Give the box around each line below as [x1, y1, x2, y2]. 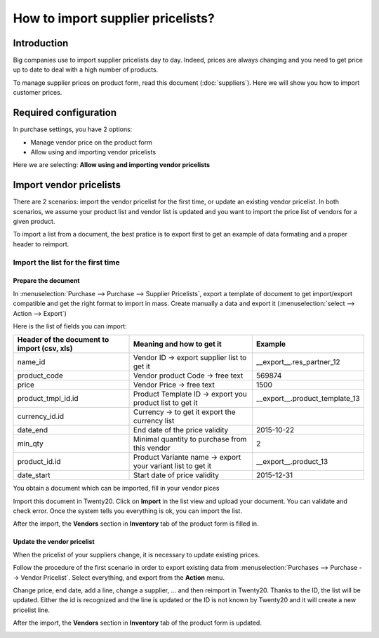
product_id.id [17, 457, 61, 467]
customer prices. [13, 88, 62, 97]
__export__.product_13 [256, 457, 328, 467]
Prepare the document [13, 277, 80, 285]
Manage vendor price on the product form [30, 138, 152, 147]
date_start [17, 470, 51, 480]
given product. [13, 218, 55, 225]
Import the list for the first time [13, 257, 120, 267]
